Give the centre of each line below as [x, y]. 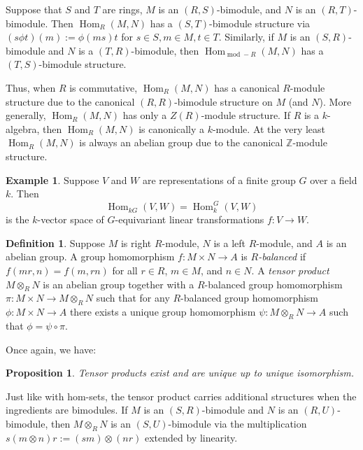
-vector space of [71, 219]
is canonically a [171, 128]
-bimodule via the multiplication [237, 423]
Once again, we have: [51, 349]
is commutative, [104, 87]
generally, [26, 115]
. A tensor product [290, 270]
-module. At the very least [269, 128]
